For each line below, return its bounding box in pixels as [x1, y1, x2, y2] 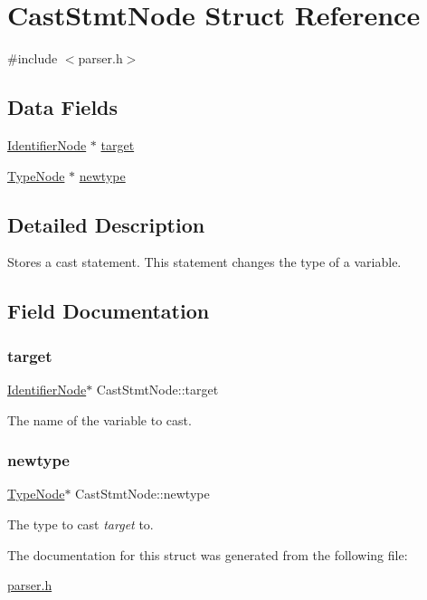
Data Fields [7, 93, 119, 121]
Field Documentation [7, 297, 210, 325]
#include [7, 49, 58, 68]
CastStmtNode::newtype [75, 484, 210, 503]
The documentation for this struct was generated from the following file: [7, 545, 408, 564]
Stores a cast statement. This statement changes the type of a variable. [7, 252, 402, 271]
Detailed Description [7, 210, 205, 238]
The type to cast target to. [7, 514, 154, 533]
